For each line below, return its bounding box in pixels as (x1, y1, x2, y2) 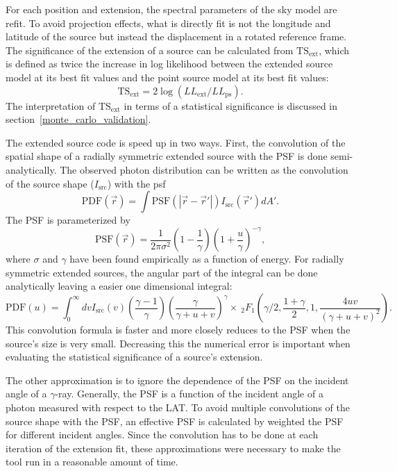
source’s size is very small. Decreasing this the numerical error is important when (6, 336, 350, 350)
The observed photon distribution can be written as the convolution (60, 162, 348, 176)
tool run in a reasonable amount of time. (6, 454, 178, 469)
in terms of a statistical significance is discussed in (124, 98, 338, 113)
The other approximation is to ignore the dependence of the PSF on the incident (6, 372, 349, 387)
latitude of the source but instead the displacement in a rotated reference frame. (6, 29, 347, 44)
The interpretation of (6, 98, 96, 113)
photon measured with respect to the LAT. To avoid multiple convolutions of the (6, 399, 350, 414)
